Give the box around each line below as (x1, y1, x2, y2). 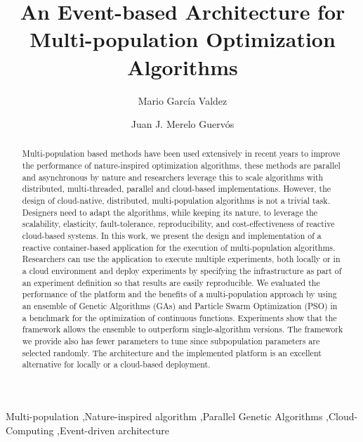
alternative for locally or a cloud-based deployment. (22, 358, 211, 370)
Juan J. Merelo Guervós (131, 117, 235, 131)
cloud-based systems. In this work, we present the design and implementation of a (22, 230, 322, 242)
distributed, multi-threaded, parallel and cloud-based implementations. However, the (22, 183, 331, 195)
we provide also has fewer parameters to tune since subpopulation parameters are (22, 334, 320, 346)
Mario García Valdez (138, 93, 227, 108)
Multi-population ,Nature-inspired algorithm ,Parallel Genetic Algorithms (6, 408, 323, 423)
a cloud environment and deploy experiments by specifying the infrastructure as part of (22, 265, 342, 277)
